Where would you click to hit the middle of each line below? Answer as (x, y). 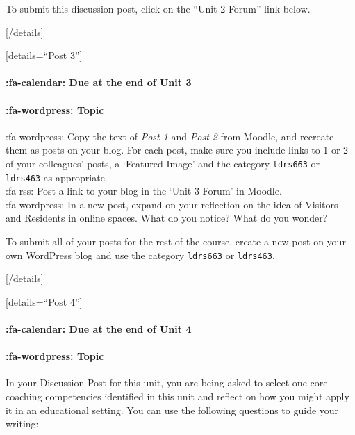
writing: (22, 424)
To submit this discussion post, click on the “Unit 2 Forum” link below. (158, 8)
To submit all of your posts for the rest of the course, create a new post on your (176, 241)
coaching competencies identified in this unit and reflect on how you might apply (177, 396)
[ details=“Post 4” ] (44, 301)
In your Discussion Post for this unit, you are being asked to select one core (167, 383)
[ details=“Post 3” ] (44, 55)
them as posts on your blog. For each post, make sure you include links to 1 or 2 (177, 150)
